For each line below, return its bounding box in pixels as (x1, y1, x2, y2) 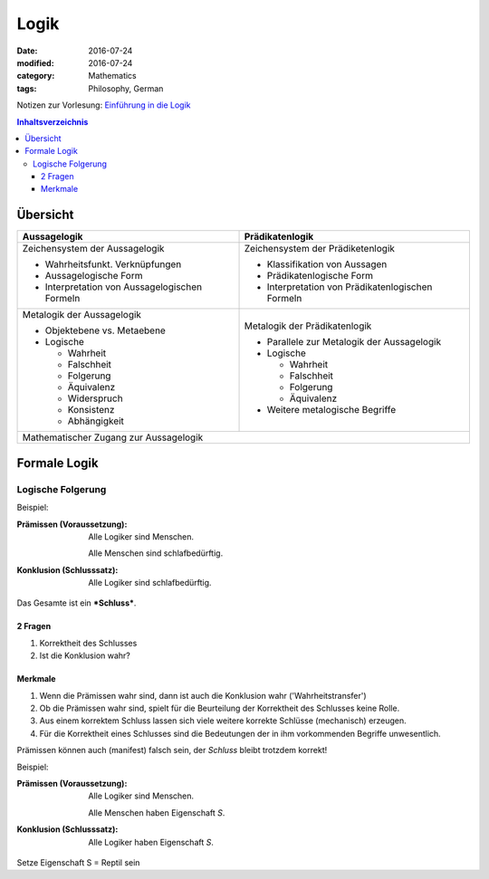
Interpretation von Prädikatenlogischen (266, 281, 433, 293)
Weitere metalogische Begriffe (266, 404, 397, 416)
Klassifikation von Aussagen (266, 258, 388, 271)
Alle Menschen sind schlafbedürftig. (88, 548, 224, 559)
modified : (16, 57, 54, 68)
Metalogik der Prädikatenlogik (244, 320, 372, 332)
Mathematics (88, 71, 138, 81)
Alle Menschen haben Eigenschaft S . (88, 807, 225, 818)
